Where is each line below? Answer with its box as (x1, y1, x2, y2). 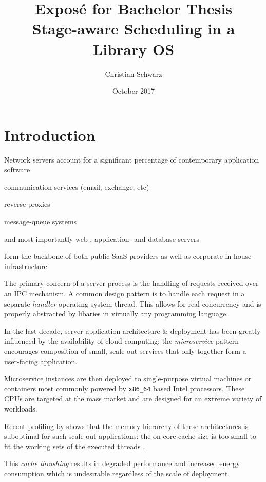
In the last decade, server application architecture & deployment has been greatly (4, 325, 261, 336)
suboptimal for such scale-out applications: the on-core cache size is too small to (4, 431, 256, 441)
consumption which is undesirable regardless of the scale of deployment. (4, 468, 230, 478)
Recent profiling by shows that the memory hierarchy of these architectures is (4, 420, 249, 431)
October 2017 (112, 85, 155, 96)
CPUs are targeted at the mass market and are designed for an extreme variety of (4, 393, 262, 404)
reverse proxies (4, 199, 50, 209)
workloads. (4, 403, 37, 414)
